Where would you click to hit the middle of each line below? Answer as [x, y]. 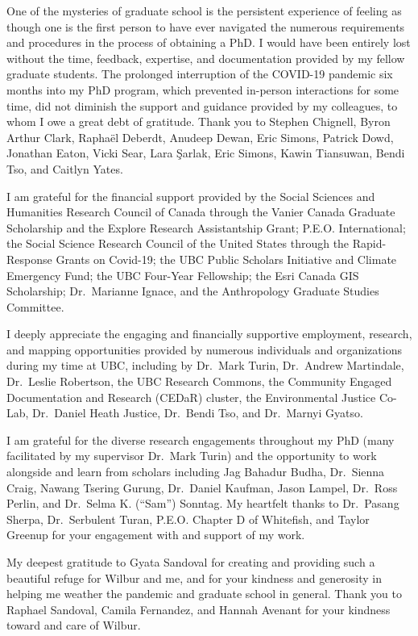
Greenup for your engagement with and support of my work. [156, 535]
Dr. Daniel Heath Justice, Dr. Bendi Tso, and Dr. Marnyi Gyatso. [198, 413]
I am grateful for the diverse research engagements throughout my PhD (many [201, 439]
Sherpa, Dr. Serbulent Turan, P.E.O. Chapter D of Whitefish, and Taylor [188, 519]
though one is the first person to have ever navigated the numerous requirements [206, 26]
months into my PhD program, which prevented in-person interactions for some [203, 89]
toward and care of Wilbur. [74, 625]
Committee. [35, 306]
